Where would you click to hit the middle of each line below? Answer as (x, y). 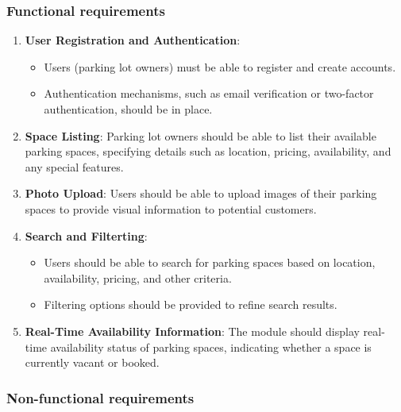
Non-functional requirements (100, 397)
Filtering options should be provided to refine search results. (191, 304)
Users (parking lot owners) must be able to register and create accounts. (220, 66)
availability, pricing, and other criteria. (138, 277)
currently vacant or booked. (92, 362)
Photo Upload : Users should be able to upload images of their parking (201, 193)
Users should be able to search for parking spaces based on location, (210, 262)
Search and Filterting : (86, 235)
